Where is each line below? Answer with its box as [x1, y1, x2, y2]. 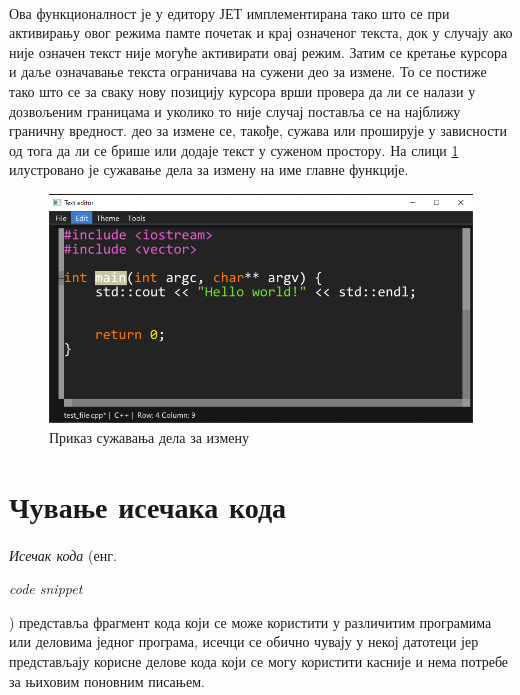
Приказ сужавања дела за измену [49, 426, 249, 447]
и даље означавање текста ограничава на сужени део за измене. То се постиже [9, 61, 487, 82]
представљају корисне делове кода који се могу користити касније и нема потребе [9, 650, 509, 671]
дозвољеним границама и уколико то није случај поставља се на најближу [9, 100, 461, 121]
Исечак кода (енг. [9, 544, 117, 565]
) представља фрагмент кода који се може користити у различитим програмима [9, 611, 492, 632]
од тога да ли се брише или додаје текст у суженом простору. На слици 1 [9, 139, 459, 160]
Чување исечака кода [9, 485, 287, 526]
